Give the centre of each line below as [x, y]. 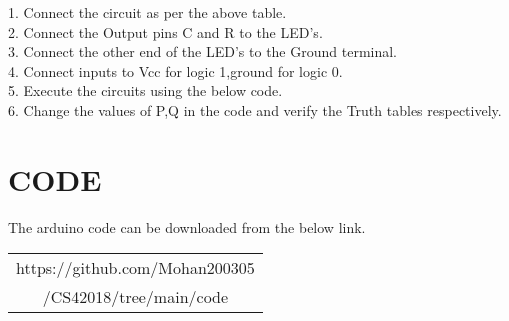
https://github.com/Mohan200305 [135, 268]
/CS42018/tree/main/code [135, 297]
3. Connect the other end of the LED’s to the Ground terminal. [203, 51]
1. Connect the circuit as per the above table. [147, 12]
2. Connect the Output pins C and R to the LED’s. [165, 31]
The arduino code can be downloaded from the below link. [187, 226]
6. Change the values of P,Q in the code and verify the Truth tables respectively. [255, 109]
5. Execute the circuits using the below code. [145, 90]
